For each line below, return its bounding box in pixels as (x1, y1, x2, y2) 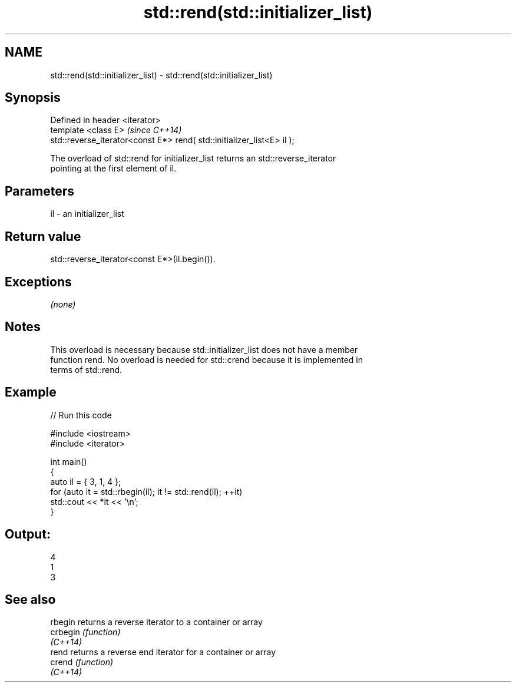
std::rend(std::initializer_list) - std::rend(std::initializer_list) (50, 70, 273, 80)
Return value (5, 229, 81, 244)
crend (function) (50, 657, 114, 668)
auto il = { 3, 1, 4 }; (50, 476, 121, 487)
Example (5, 385, 57, 400)
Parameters (5, 183, 74, 199)
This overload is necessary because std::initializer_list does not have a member (50, 344, 358, 355)
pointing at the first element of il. (50, 163, 177, 174)
